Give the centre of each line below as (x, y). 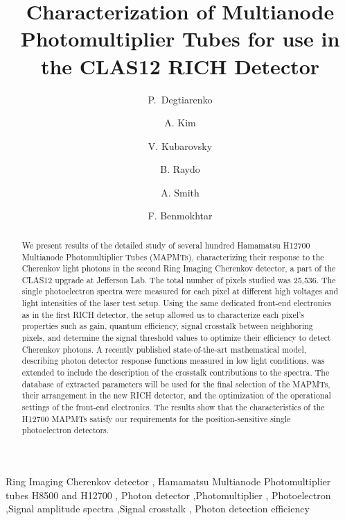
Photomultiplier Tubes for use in (180, 39)
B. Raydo (180, 169)
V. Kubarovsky (180, 145)
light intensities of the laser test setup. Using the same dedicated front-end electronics (177, 303)
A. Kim (180, 123)
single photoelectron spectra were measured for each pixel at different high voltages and (180, 291)
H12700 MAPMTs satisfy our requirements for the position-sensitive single (156, 418)
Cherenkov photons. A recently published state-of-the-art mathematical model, (164, 349)
